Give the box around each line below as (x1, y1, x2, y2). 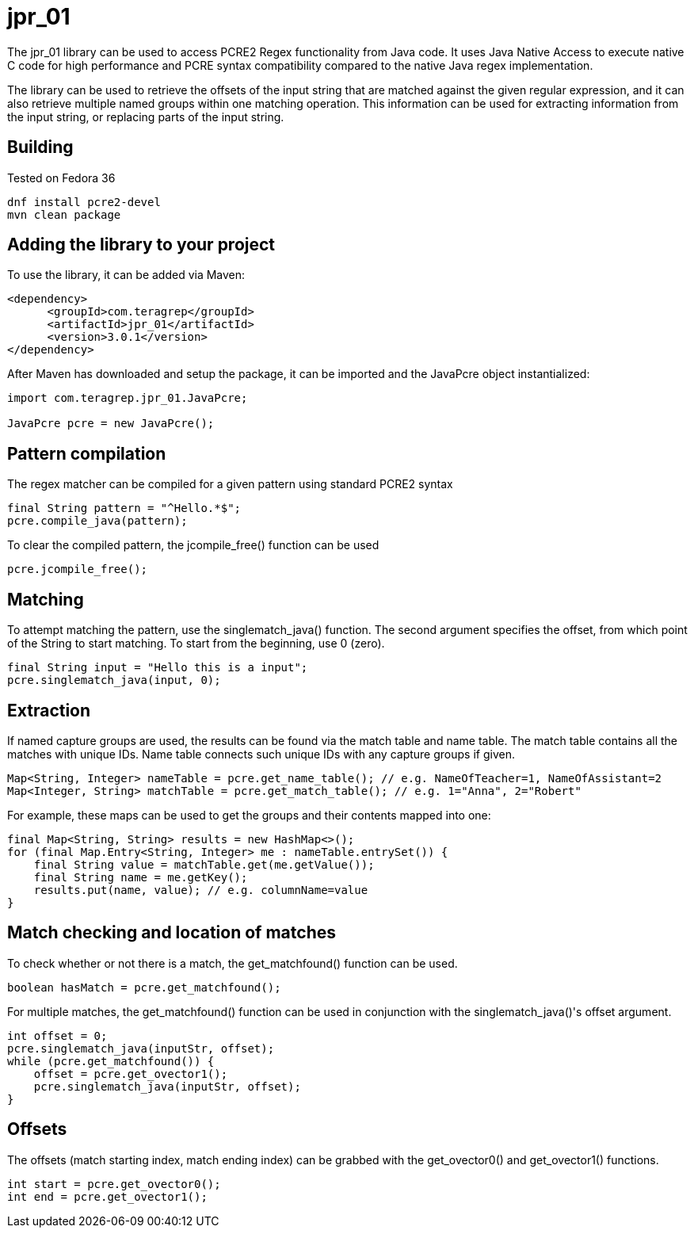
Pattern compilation (7, 443, 166, 464)
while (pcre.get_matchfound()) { (7, 1054, 215, 1068)
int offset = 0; (7, 1029, 108, 1042)
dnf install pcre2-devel (7, 195, 161, 208)
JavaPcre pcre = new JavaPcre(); (7, 417, 215, 430)
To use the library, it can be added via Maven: (7, 268, 246, 282)
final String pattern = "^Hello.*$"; (7, 502, 242, 515)
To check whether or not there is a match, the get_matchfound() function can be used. (7, 956, 458, 970)
